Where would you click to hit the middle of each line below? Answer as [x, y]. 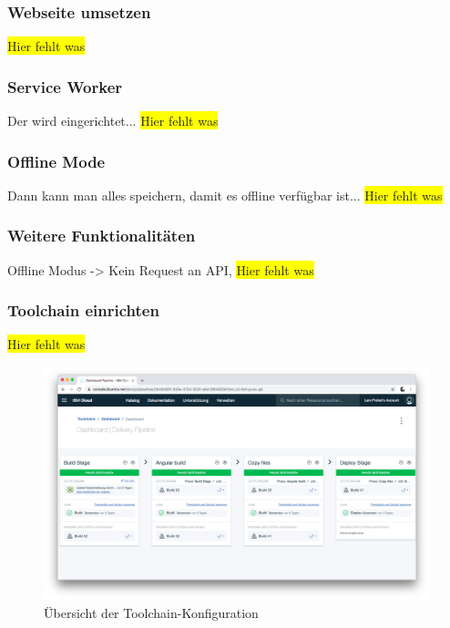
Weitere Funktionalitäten [102, 236]
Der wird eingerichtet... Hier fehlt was [113, 121]
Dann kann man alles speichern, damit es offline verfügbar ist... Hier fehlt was [225, 195]
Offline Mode [56, 161]
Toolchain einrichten [83, 310]
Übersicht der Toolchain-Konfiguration [151, 612]
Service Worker [65, 86]
